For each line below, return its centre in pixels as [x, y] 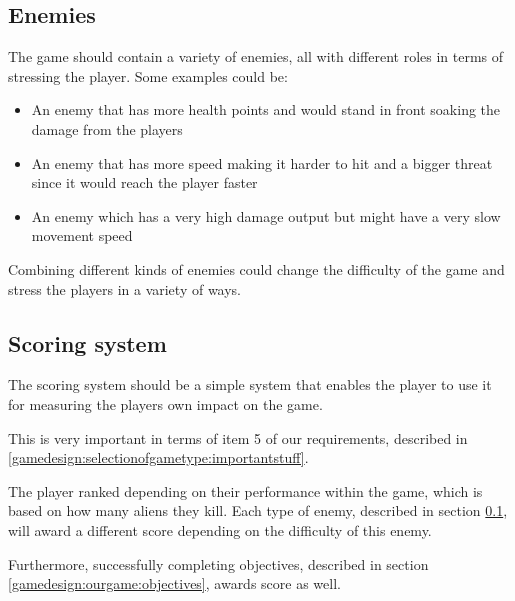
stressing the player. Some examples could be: [148, 75]
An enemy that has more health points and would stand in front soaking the [266, 109]
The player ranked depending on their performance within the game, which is [245, 490]
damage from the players [107, 128]
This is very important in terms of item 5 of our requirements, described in [238, 437]
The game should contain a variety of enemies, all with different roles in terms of [256, 56]
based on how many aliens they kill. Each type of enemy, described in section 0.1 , [258, 510]
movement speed [82, 235]
